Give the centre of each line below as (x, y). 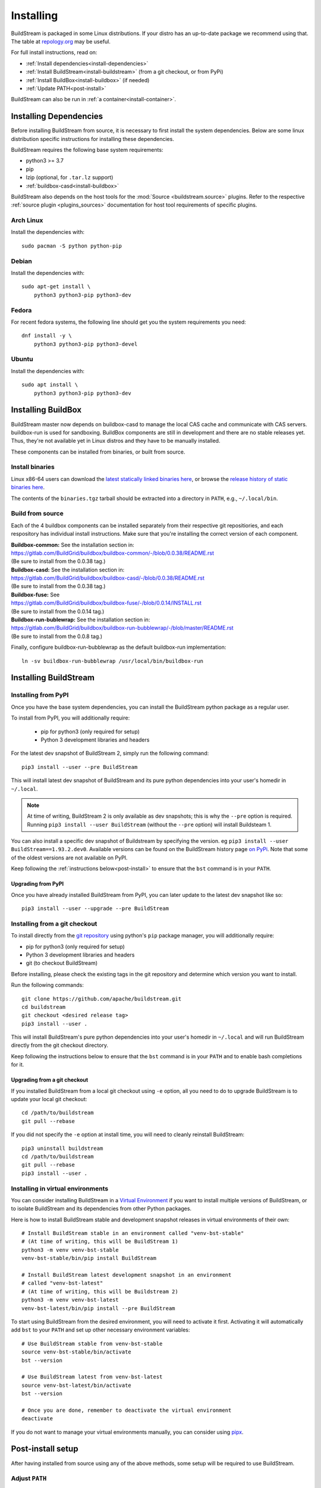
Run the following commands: (48, 985)
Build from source (37, 514)
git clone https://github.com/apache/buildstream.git (101, 999)
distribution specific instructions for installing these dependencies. (93, 139)
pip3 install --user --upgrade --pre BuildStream (95, 909)
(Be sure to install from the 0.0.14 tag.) (58, 611)
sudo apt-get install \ (56, 287)
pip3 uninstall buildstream (62, 1148)
